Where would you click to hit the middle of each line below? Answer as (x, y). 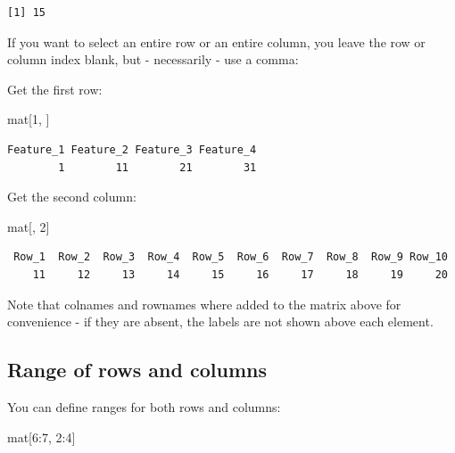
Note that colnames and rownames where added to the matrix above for (204, 304)
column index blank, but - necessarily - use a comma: (153, 59)
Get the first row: (55, 89)
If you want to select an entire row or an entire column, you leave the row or (216, 41)
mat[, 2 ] (29, 226)
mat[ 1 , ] (29, 119)
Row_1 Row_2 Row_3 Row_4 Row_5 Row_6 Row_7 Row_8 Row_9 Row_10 (231, 257)
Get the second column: (72, 197)
